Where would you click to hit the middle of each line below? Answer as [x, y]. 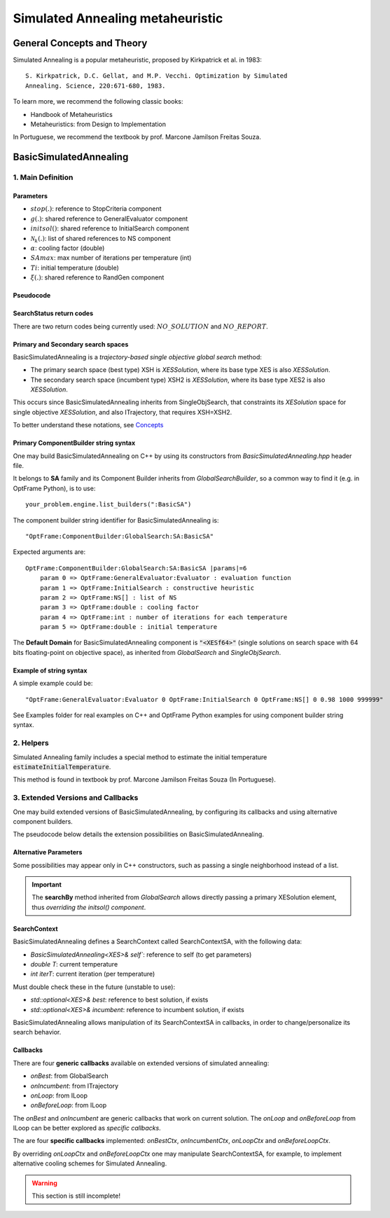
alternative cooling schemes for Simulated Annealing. [90, 1163]
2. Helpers [31, 743]
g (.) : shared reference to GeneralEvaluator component [109, 219]
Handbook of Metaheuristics [72, 114]
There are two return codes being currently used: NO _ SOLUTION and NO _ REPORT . [141, 326]
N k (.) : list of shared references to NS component [100, 239]
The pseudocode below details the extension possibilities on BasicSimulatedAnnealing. [138, 834]
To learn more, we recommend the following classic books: [98, 102]
